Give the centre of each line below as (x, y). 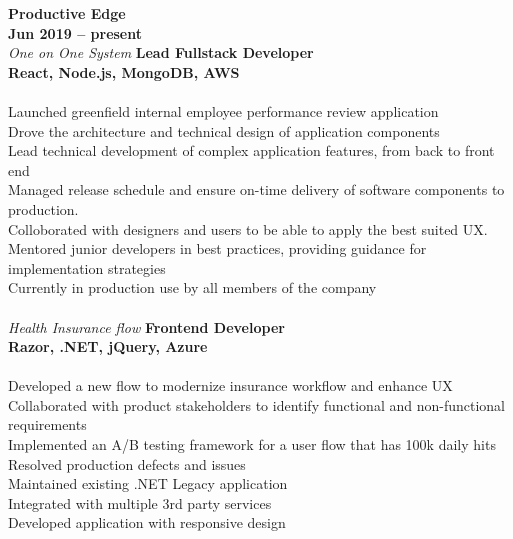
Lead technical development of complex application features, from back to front (251, 150)
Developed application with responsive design (147, 522)
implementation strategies (87, 267)
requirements (47, 424)
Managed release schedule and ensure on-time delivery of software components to (256, 189)
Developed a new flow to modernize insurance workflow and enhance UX (230, 385)
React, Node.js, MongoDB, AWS (124, 71)
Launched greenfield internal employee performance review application (223, 110)
